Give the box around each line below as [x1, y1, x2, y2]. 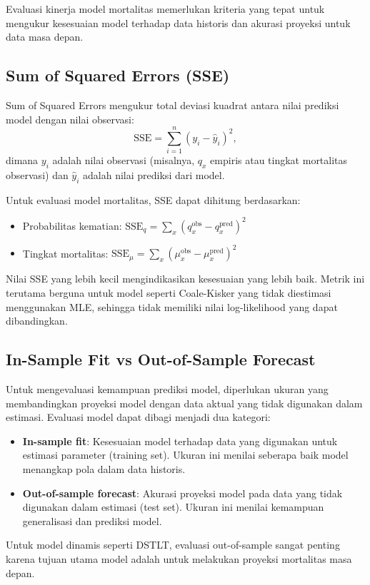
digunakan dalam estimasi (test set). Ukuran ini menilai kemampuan [22, 499, 324, 514]
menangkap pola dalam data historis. [22, 462, 186, 477]
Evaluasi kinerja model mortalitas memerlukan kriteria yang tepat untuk [6, 1, 325, 16]
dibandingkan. [6, 313, 68, 328]
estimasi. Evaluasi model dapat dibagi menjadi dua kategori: [6, 409, 271, 424]
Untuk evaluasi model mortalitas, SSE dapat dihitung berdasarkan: [6, 192, 301, 207]
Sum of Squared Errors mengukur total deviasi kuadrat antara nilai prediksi [6, 97, 339, 112]
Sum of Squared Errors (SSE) [6, 64, 230, 86]
